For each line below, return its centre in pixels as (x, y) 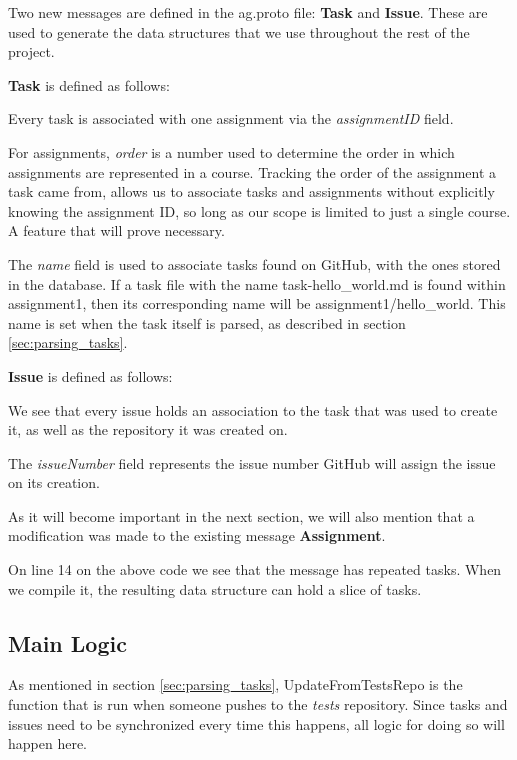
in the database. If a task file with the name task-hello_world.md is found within (257, 283)
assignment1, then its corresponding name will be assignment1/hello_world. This (257, 303)
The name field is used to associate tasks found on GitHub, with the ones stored (254, 263)
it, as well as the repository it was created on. (148, 429)
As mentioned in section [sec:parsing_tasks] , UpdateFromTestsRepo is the (235, 684)
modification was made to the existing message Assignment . (197, 535)
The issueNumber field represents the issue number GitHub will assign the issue (252, 462)
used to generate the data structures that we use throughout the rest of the (239, 31)
